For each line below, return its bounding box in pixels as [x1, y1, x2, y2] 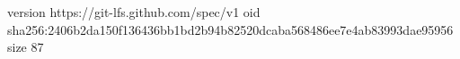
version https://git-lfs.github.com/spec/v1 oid [7, 3, 261, 21]
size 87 [7, 38, 44, 56]
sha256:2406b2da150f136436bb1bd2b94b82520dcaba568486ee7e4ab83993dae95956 [7, 20, 454, 38]
